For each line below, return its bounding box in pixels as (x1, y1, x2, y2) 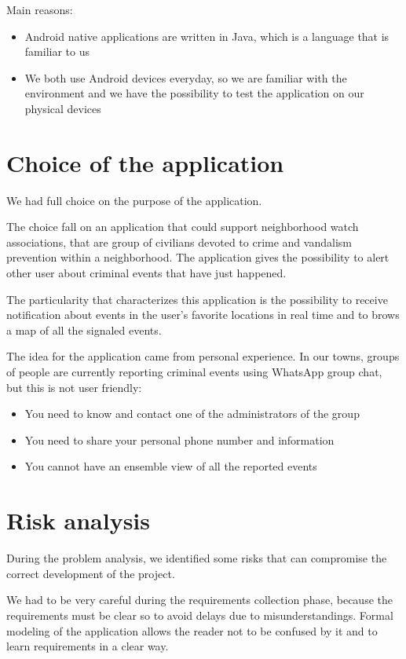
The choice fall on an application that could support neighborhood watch (6, 218, 359, 235)
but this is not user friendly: (6, 379, 142, 395)
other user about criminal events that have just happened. (6, 265, 287, 281)
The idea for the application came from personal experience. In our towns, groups (6, 348, 400, 364)
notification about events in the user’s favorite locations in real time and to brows (6, 306, 400, 323)
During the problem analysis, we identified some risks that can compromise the (6, 550, 387, 566)
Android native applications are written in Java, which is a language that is (24, 27, 390, 44)
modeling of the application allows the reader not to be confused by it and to (6, 622, 378, 639)
